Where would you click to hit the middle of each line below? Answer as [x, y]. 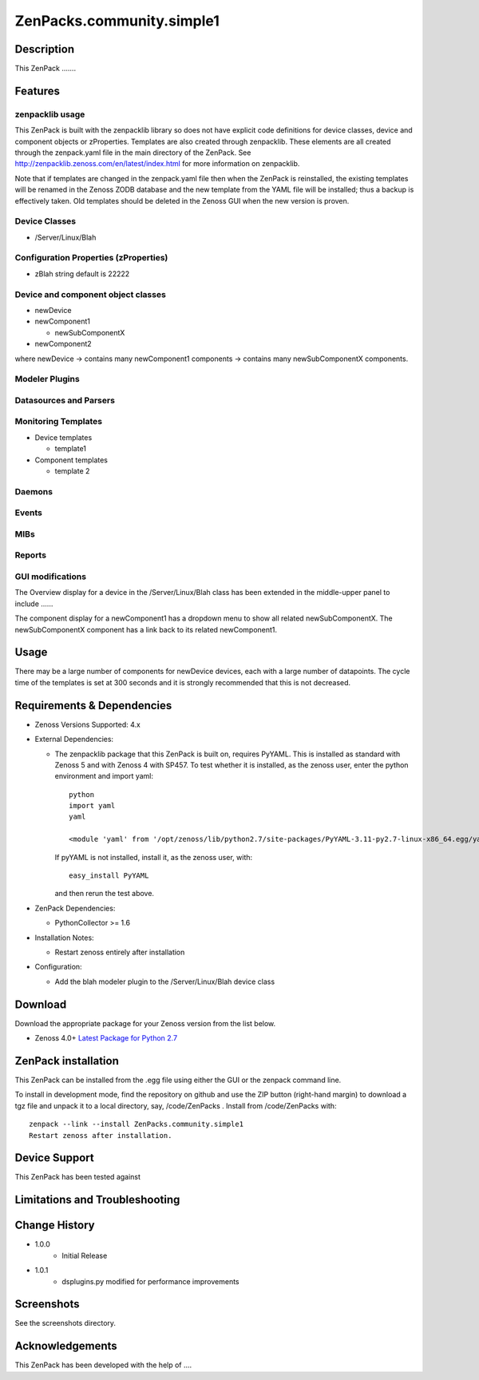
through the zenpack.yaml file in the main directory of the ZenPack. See [133, 153]
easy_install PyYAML [109, 876]
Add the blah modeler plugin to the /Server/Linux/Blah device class [165, 981]
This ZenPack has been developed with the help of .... [103, 1365]
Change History [55, 1225]
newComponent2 [63, 344]
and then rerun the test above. [105, 894]
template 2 [72, 470]
